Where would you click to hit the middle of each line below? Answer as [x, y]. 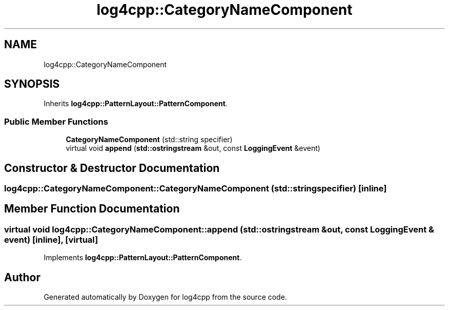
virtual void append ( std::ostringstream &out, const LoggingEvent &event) [193, 148]
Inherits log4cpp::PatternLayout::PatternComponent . [136, 104]
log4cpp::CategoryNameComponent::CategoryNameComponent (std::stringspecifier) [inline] [196, 189]
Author [22, 277]
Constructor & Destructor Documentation [112, 168]
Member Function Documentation [92, 209]
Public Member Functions [56, 121]
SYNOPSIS [32, 84]
